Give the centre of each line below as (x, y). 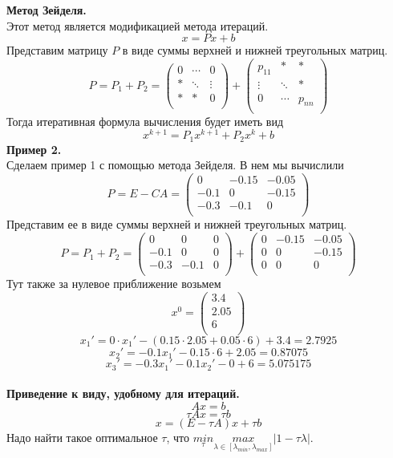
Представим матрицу (57, 50)
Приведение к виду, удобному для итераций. (123, 393)
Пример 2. (34, 149)
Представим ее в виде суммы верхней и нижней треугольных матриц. (177, 224)
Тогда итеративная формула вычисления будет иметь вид (145, 121)
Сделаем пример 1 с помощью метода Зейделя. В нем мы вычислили (175, 165)
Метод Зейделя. (47, 10)
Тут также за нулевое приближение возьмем (114, 283)
